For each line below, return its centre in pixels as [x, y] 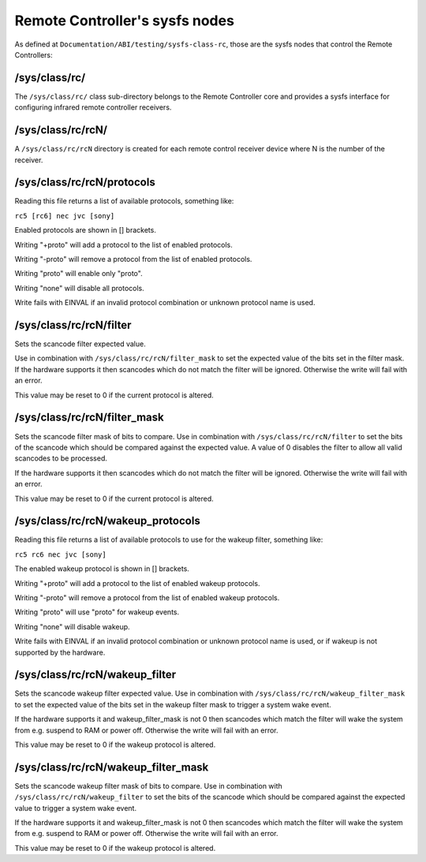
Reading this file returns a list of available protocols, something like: [124, 201]
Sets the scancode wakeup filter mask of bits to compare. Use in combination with [149, 786]
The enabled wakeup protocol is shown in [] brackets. [102, 569]
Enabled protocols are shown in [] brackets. [86, 230]
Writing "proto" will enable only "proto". [78, 274]
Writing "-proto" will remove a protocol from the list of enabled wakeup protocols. [147, 597]
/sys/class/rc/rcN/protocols [85, 183]
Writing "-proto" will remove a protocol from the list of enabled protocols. [133, 259]
